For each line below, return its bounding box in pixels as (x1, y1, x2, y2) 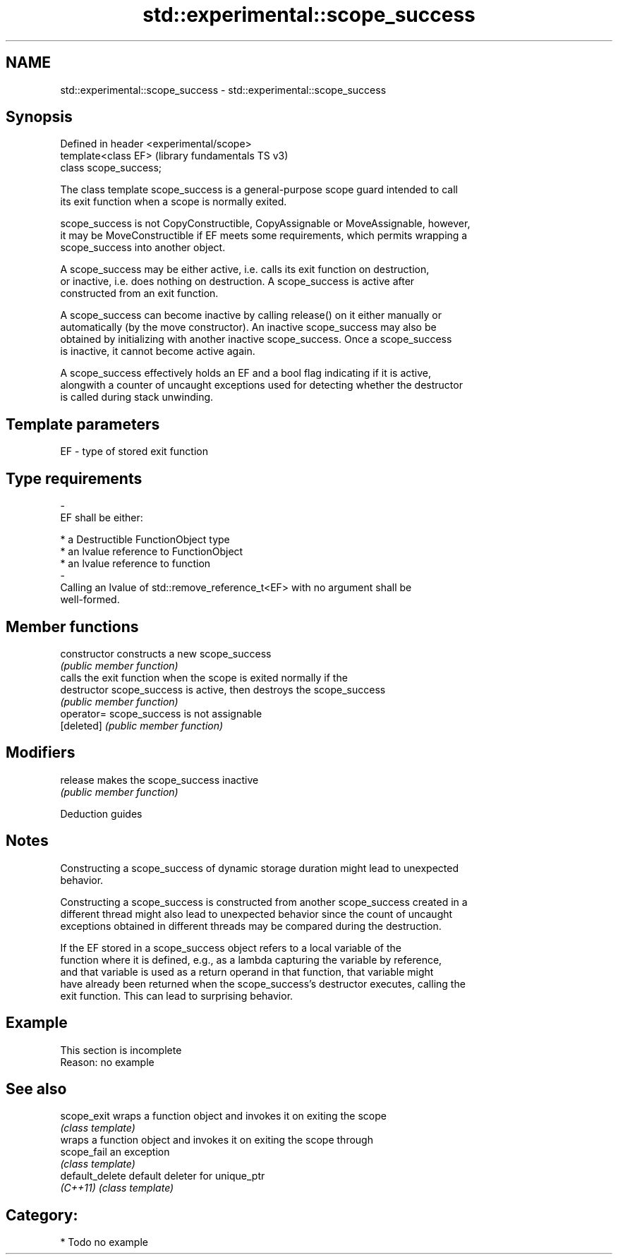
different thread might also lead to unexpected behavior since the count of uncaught (60, 907, 453, 920)
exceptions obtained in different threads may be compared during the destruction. (60, 919, 442, 932)
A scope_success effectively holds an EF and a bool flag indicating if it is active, (60, 367, 432, 380)
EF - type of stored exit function (60, 445, 208, 458)
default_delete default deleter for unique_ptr (60, 1170, 265, 1182)
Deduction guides (60, 807, 143, 820)
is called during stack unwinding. (60, 391, 214, 404)
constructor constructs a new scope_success (60, 647, 272, 660)
